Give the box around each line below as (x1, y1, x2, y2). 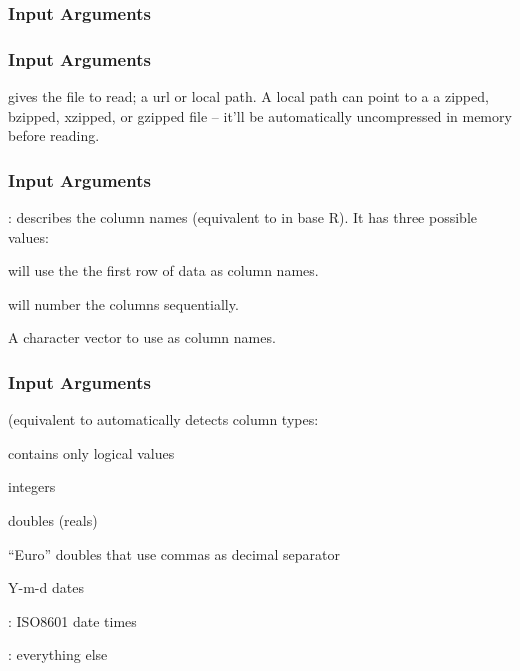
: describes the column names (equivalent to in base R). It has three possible (8, 207, 477, 228)
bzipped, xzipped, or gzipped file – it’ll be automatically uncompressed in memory (8, 105, 512, 126)
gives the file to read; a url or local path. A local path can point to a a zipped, (8, 86, 489, 107)
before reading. (8, 125, 100, 146)
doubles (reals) (8, 510, 98, 531)
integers (8, 476, 56, 497)
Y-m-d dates (8, 577, 84, 598)
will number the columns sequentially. (8, 293, 239, 314)
